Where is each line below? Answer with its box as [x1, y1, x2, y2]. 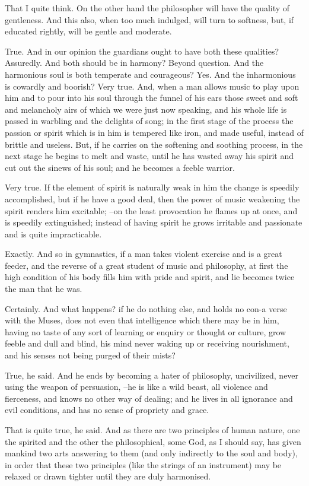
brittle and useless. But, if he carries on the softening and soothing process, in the [5, 138, 303, 150]
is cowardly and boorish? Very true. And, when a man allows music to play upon [5, 80, 300, 92]
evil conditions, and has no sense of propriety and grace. [5, 404, 209, 416]
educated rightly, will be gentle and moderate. [5, 25, 172, 37]
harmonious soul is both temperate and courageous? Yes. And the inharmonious [5, 68, 296, 80]
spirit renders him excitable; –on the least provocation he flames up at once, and [5, 204, 298, 217]
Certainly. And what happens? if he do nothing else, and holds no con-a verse [5, 302, 287, 315]
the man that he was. [5, 282, 82, 295]
